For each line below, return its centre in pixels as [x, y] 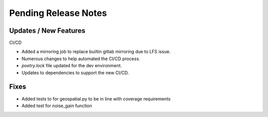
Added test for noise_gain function [57, 106]
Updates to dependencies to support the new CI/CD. [75, 73]
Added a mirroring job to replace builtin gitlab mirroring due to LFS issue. [96, 52]
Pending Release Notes [58, 13]
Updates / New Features [47, 31]
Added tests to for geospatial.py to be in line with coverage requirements [96, 99]
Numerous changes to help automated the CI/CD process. [81, 58]
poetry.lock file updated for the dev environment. [72, 66]
